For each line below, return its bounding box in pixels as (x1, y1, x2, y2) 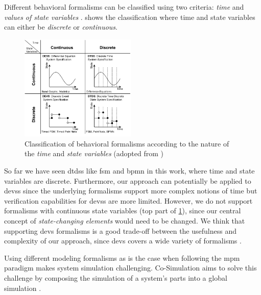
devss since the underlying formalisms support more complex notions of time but (4, 185, 257, 196)
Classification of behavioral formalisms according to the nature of (25, 138, 229, 149)
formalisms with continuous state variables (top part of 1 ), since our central (4, 205, 241, 216)
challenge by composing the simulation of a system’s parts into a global (4, 273, 227, 283)
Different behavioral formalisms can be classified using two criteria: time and (4, 2, 244, 12)
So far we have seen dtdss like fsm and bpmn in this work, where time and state (4, 165, 255, 176)
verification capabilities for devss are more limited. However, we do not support (4, 195, 253, 206)
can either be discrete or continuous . (4, 21, 117, 32)
